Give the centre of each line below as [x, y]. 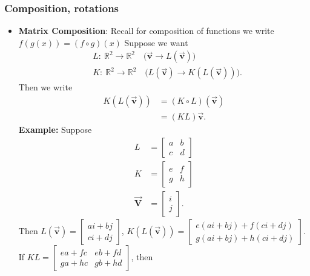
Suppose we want [156, 42]
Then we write [45, 87]
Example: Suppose [55, 130]
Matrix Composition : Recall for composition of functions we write [146, 31]
